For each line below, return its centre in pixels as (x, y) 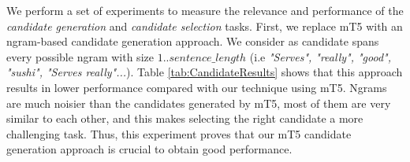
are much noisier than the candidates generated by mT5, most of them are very (199, 103)
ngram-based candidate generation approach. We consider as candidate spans (193, 41)
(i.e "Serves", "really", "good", (320, 56)
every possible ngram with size (80, 56)
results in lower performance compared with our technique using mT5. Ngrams (197, 87)
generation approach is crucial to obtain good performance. (149, 149)
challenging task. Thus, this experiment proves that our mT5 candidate (179, 133)
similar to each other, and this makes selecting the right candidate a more (185, 118)
